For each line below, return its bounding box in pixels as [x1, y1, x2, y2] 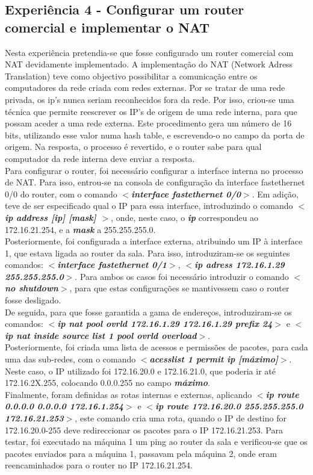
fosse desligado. [5, 294, 61, 306]
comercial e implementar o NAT [5, 17, 210, 36]
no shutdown [5, 282, 58, 294]
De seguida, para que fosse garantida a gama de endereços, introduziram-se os [5, 305, 292, 318]
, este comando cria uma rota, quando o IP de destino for [75, 412, 287, 424]
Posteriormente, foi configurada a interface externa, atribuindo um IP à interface [5, 235, 303, 247]
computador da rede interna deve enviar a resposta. [5, 152, 195, 164]
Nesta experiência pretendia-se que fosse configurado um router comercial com [5, 46, 294, 58]
